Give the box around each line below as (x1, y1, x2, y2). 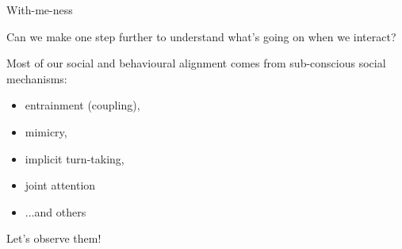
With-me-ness (6, 2, 73, 17)
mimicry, (25, 123, 67, 140)
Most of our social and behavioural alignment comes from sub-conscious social (6, 55, 386, 71)
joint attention (25, 177, 96, 193)
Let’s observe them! (6, 230, 101, 247)
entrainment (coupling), (25, 97, 140, 113)
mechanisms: (6, 70, 67, 86)
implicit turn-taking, (25, 150, 124, 167)
